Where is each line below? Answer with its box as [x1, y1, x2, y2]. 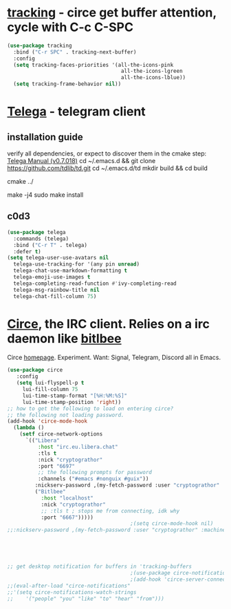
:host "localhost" [41, 494, 94, 502]
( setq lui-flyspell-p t [16, 380, 85, 387]
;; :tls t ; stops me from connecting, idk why [41, 507, 180, 514]
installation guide [7, 131, 84, 142]
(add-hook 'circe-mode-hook [7, 418, 88, 425]
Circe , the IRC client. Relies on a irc [7, 316, 210, 332]
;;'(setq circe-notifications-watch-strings [7, 588, 137, 596]
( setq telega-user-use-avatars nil [7, 255, 109, 261]
